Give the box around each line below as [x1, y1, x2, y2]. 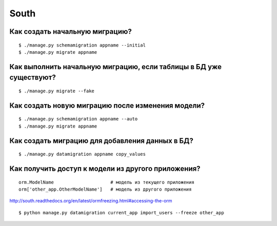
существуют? [9, 73, 56, 82]
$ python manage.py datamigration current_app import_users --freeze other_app [18, 210, 224, 215]
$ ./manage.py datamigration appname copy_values [18, 151, 146, 157]
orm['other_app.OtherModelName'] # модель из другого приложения [18, 186, 192, 192]
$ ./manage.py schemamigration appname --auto [18, 116, 138, 122]
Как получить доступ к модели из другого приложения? [9, 164, 201, 173]
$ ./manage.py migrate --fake [18, 88, 95, 94]
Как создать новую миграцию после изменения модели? [9, 101, 205, 110]
